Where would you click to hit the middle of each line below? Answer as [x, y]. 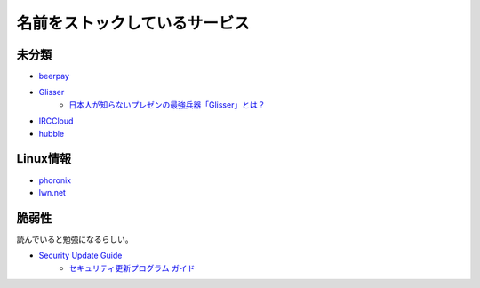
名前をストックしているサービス [133, 23]
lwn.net [52, 192]
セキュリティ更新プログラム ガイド [132, 268]
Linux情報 [44, 159]
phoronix [55, 180]
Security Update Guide [80, 256]
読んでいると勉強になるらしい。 [75, 239]
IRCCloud [56, 121]
